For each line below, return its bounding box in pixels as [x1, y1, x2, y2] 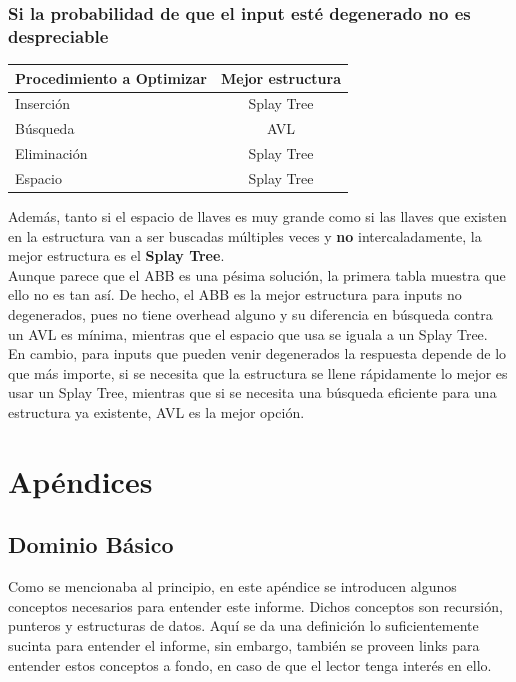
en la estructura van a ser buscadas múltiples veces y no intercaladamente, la [8, 225, 482, 246]
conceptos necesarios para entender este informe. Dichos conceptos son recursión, [8, 595, 503, 616]
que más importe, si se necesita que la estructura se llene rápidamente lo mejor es [8, 362, 508, 383]
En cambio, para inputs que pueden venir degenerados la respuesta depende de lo [8, 343, 507, 364]
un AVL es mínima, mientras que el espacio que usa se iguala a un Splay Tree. [8, 323, 488, 344]
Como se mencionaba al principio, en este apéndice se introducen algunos [8, 576, 457, 597]
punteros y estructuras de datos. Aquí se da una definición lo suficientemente [8, 615, 479, 636]
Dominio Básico [8, 529, 174, 560]
